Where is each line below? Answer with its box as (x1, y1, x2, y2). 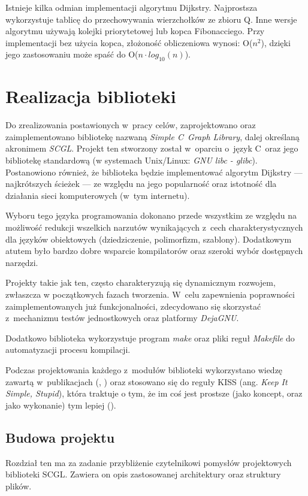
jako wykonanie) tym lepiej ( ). (5, 398, 116, 411)
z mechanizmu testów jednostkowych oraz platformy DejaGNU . (5, 311, 239, 324)
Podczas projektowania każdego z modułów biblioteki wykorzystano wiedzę (5, 363, 283, 376)
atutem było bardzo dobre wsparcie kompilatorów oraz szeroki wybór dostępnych (5, 244, 303, 257)
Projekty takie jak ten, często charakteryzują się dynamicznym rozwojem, (5, 276, 276, 289)
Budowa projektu (5, 428, 115, 446)
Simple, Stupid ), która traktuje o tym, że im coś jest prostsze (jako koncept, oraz (5, 387, 303, 400)
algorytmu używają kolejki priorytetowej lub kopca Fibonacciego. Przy (5, 25, 265, 37)
